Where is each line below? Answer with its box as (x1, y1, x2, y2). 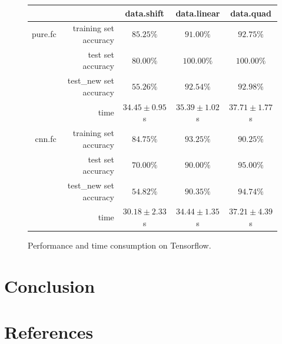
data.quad (230, 6, 271, 19)
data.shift (125, 6, 164, 19)
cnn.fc (35, 132, 57, 144)
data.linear (175, 6, 220, 19)
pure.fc (32, 28, 57, 40)
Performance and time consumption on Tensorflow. (28, 239, 211, 252)
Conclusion (4, 273, 95, 297)
